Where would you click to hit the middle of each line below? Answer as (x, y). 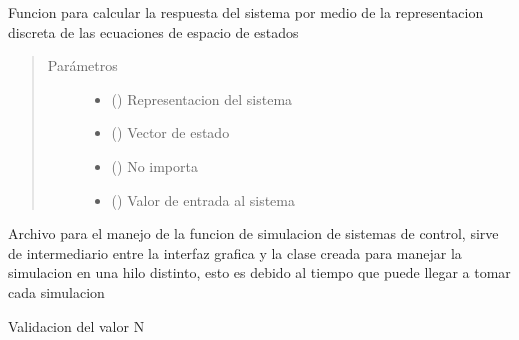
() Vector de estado (170, 132)
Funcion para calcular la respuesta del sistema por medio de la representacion (246, 12)
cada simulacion (56, 291)
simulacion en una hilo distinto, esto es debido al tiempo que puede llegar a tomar (259, 272)
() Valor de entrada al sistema (203, 199)
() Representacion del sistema (202, 98)
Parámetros (82, 65)
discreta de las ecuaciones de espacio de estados (153, 31)
